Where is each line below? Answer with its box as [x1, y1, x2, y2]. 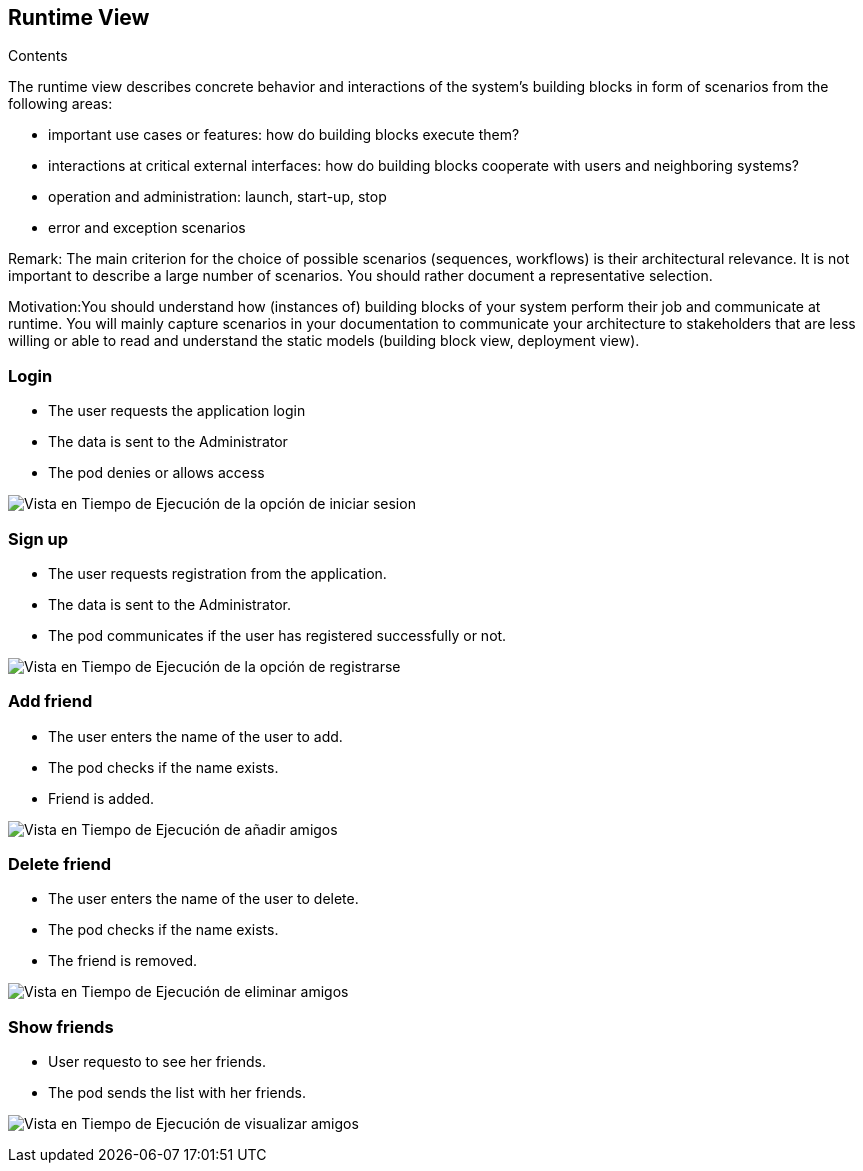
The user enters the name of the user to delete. [48, 890, 359, 908]
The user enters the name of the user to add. [48, 727, 343, 745]
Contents [8, 47, 68, 65]
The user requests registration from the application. [48, 564, 387, 582]
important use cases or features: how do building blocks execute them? [48, 126, 520, 144]
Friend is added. [48, 789, 155, 807]
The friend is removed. [48, 952, 198, 970]
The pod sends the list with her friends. [48, 1084, 306, 1102]
